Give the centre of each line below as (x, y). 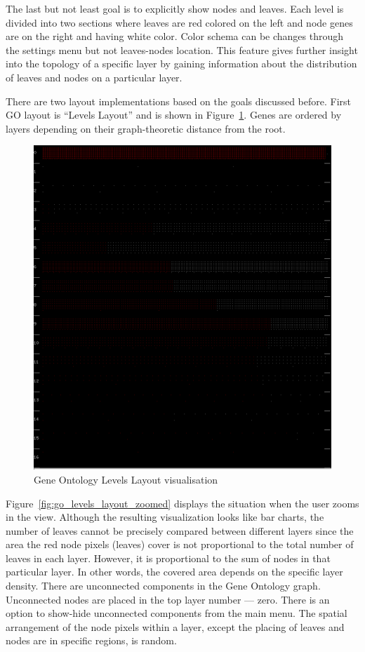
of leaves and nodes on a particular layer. (94, 77)
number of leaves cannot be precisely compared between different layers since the (180, 530)
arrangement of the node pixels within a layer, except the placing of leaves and (175, 626)
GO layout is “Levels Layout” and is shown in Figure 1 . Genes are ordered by (174, 115)
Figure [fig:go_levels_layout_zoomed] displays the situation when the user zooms (182, 503)
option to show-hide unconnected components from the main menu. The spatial (177, 613)
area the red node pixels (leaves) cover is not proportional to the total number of (180, 544)
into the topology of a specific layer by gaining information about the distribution (181, 64)
